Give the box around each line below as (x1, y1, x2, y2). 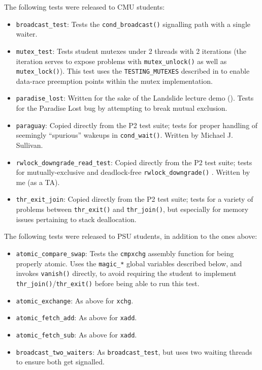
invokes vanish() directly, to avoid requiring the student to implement (16, 268, 237, 279)
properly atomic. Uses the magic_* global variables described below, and (16, 258, 242, 268)
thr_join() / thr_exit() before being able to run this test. (16, 277, 200, 288)
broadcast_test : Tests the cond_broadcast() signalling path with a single (16, 18, 251, 29)
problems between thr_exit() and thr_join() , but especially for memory (16, 204, 249, 214)
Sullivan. (16, 139, 43, 150)
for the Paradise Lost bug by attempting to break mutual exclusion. (16, 103, 227, 113)
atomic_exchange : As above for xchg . (16, 295, 134, 305)
